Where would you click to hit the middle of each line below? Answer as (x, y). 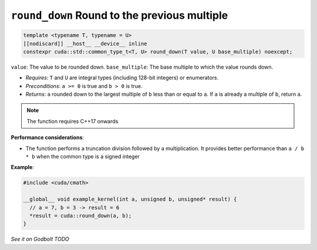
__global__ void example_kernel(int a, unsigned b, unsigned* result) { (130, 199)
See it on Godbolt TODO (40, 239)
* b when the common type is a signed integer (83, 157)
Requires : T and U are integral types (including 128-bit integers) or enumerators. (122, 78)
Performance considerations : (48, 137)
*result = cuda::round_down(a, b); (81, 215)
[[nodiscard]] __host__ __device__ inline (85, 43)
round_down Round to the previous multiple (119, 15)
